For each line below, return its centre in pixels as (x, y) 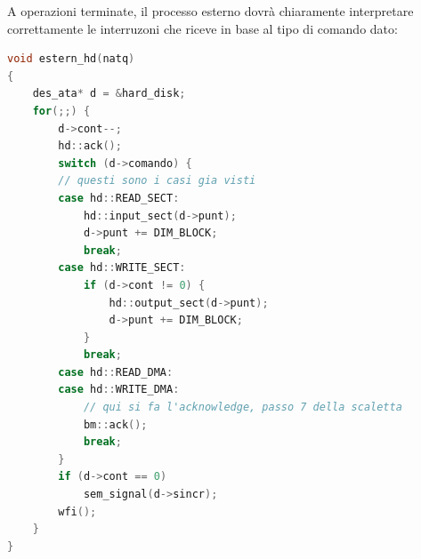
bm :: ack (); (115, 424)
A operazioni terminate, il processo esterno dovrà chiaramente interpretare (210, 11)
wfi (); (77, 511)
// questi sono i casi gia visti (157, 181)
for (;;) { (61, 111)
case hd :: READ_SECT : (119, 198)
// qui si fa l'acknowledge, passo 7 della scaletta (243, 407)
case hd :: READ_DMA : (116, 372)
